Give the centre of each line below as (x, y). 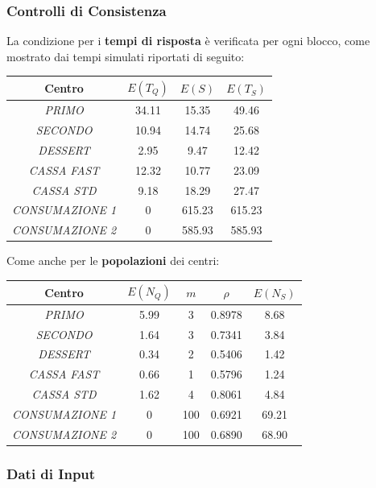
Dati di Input (51, 473)
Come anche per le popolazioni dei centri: (113, 261)
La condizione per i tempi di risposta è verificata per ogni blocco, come (188, 41)
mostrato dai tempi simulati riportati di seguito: (126, 56)
